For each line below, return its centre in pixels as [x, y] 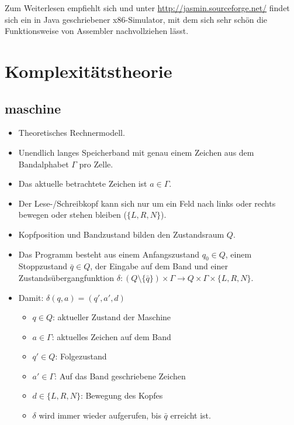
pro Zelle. [96, 164]
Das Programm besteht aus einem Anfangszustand [109, 254]
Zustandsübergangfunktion [66, 277]
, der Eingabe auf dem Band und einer [159, 266]
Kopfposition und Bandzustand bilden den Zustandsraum [121, 234]
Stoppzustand [43, 266]
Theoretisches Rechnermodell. [72, 133]
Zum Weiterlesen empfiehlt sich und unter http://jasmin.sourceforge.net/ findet [147, 8]
